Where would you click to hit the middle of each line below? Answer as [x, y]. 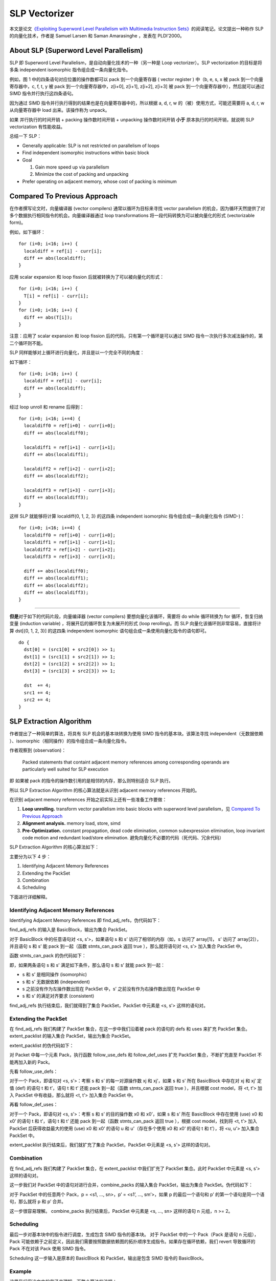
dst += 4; [37, 686]
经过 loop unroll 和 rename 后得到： [47, 407]
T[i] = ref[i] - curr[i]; [56, 296]
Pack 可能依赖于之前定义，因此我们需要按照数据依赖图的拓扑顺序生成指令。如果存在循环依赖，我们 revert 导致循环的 [132, 1242]
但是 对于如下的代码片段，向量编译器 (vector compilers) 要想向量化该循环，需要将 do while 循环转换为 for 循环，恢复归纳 [136, 616]
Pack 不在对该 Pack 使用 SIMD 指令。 [49, 1249]
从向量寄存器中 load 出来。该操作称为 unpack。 [60, 110]
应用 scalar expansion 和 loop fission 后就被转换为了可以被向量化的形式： [87, 277]
